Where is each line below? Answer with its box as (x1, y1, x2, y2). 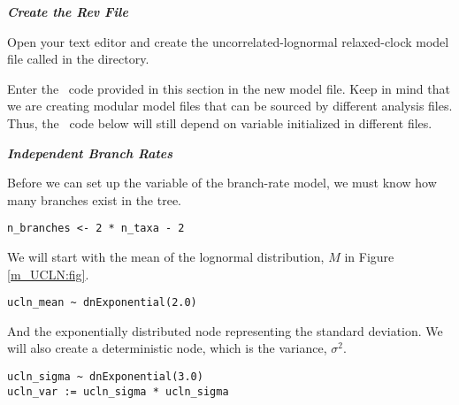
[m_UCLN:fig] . (7, 264, 89, 283)
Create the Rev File (7, 3, 128, 20)
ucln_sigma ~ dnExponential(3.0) (7, 371, 203, 384)
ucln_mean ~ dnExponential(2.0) (7, 296, 197, 309)
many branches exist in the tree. (7, 190, 181, 209)
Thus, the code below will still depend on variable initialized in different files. (7, 113, 432, 132)
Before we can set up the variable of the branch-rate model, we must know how (7, 173, 437, 192)
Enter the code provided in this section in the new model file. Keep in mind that (7, 79, 450, 97)
